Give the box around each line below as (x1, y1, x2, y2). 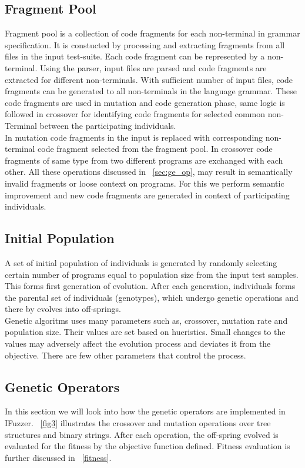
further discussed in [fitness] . (5, 451, 112, 463)
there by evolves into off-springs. (5, 303, 121, 315)
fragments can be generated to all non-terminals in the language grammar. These (5, 85, 297, 97)
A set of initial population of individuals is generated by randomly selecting (5, 256, 277, 268)
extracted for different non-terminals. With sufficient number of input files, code (5, 73, 293, 85)
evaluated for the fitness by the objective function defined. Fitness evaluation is (5, 440, 290, 452)
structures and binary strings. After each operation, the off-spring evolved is (5, 428, 279, 440)
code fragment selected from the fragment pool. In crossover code (38, 142, 273, 155)
